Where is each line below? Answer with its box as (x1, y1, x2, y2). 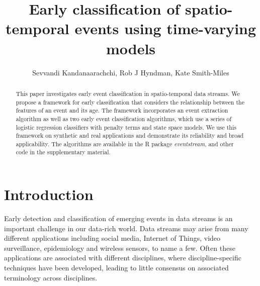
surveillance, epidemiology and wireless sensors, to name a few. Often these (4, 242, 235, 253)
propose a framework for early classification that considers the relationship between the (16, 98, 244, 106)
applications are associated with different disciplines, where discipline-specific (4, 252, 241, 263)
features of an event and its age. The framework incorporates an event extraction (16, 106, 228, 115)
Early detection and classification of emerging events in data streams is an (4, 213, 233, 224)
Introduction (4, 184, 94, 205)
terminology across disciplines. (4, 272, 98, 282)
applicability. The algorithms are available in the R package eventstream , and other (16, 139, 234, 148)
